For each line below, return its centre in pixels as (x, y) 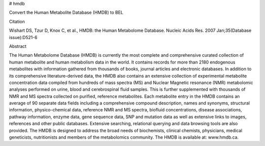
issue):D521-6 (23, 37)
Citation (17, 21)
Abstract (18, 46)
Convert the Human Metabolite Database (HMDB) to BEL (66, 13)
